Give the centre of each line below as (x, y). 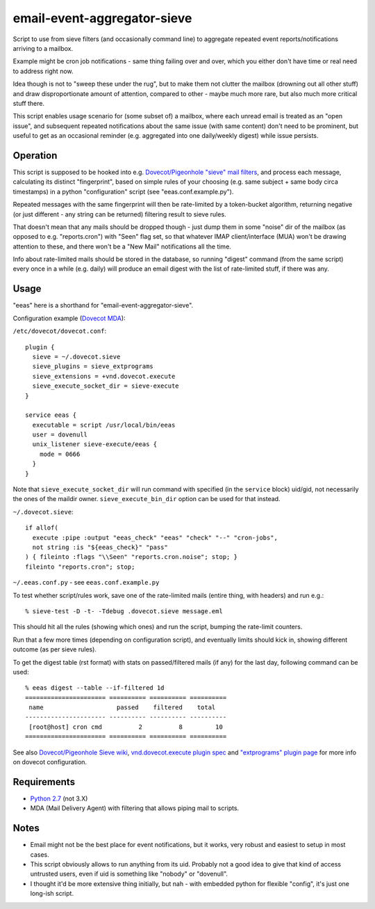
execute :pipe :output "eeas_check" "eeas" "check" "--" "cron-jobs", (155, 537)
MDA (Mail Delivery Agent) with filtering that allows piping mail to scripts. (135, 808)
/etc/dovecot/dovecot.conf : (60, 331)
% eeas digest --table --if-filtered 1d (95, 688)
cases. (40, 854)
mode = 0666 (60, 454)
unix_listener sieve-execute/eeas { (95, 444)
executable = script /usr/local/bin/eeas (104, 425)
